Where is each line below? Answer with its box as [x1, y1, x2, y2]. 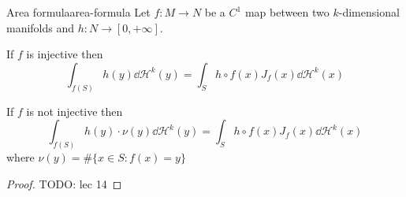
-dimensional [338, 4, 400, 20]
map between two [244, 4, 330, 20]
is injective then [26, 46, 103, 62]
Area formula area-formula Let [6, 4, 151, 20]
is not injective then [26, 102, 123, 119]
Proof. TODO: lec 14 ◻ [6, 175, 122, 191]
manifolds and [6, 19, 75, 35]
